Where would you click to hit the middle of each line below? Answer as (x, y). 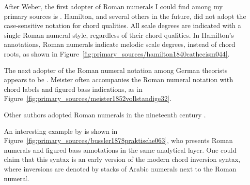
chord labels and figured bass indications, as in (73, 89)
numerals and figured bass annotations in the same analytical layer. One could (120, 149)
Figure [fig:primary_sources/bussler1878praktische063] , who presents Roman (118, 140)
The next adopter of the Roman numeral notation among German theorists (116, 70)
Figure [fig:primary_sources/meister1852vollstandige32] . (88, 98)
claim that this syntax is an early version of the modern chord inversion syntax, (122, 159)
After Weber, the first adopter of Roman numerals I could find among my (113, 6)
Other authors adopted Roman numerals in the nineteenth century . (105, 114)
